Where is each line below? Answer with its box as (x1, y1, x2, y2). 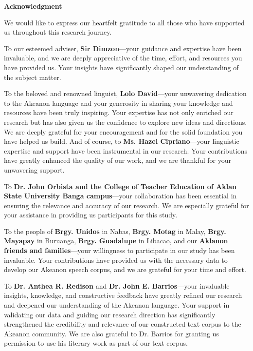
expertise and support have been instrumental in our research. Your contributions (4, 145, 248, 156)
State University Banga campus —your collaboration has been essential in (4, 191, 237, 201)
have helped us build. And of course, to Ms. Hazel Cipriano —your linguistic (4, 136, 239, 146)
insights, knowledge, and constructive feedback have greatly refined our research (4, 290, 242, 300)
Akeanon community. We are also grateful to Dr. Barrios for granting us (4, 328, 219, 338)
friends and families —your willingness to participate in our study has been (4, 245, 235, 255)
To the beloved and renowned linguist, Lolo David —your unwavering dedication (4, 88, 247, 98)
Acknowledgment (4, 1, 62, 11)
